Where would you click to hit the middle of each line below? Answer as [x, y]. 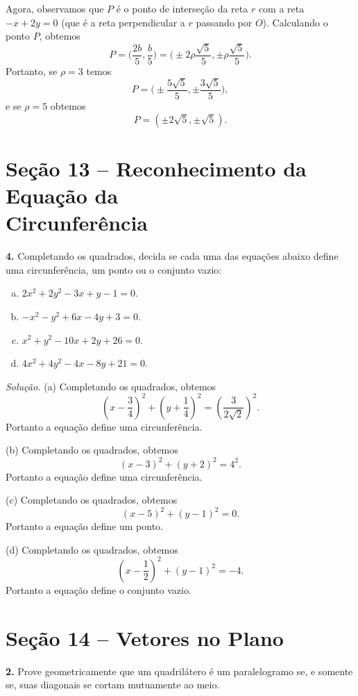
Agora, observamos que [55, 8]
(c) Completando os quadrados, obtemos [92, 500]
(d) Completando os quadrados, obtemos [92, 549]
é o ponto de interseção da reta [182, 8]
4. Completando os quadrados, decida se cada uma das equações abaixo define [172, 256]
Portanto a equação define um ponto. [84, 526]
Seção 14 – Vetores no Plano [145, 637]
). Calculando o [295, 22]
